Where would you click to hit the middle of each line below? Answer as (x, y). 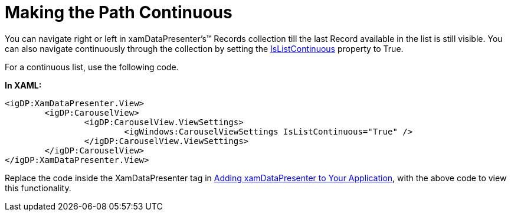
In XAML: (23, 85)
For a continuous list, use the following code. (92, 67)
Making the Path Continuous (119, 12)
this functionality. (38, 188)
